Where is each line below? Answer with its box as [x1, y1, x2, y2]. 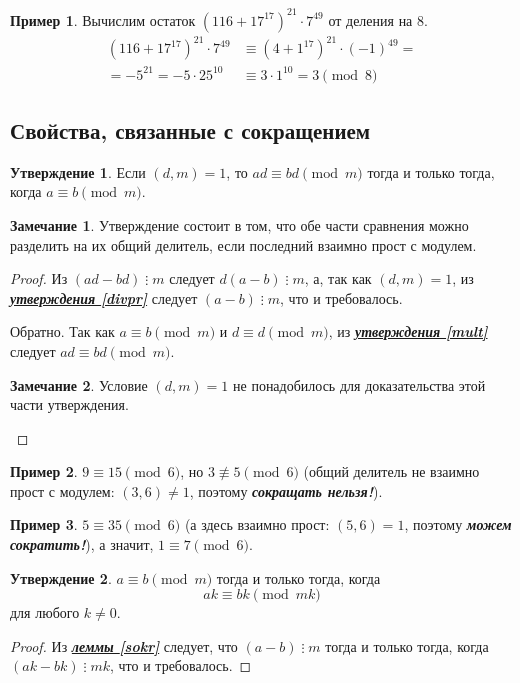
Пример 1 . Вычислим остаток [10, 9, 196, 30]
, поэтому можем [404, 514, 512, 535]
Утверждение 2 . [10, 567, 112, 588]
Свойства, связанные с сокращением [10, 114, 371, 145]
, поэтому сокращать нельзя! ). [189, 480, 383, 501]
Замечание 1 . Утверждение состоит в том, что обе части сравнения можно [10, 214, 469, 235]
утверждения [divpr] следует [10, 287, 198, 308]
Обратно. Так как [10, 321, 115, 342]
